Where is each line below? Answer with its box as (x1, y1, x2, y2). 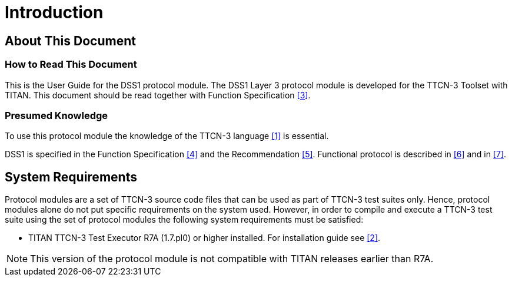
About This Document (5, 33, 136, 48)
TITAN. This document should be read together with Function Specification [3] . (5, 90, 311, 100)
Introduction (5, 2, 104, 22)
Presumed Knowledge (5, 109, 108, 121)
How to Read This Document (5, 58, 137, 71)
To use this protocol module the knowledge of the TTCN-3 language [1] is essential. (5, 131, 329, 141)
